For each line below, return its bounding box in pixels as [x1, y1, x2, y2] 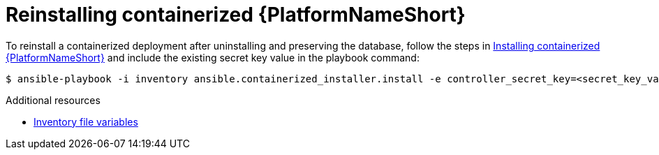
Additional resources [6, 94, 101, 106]
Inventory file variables [34, 115, 138, 128]
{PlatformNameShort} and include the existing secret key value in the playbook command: [6, 51, 420, 64]
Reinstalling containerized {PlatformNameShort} [6, 3, 466, 27]
